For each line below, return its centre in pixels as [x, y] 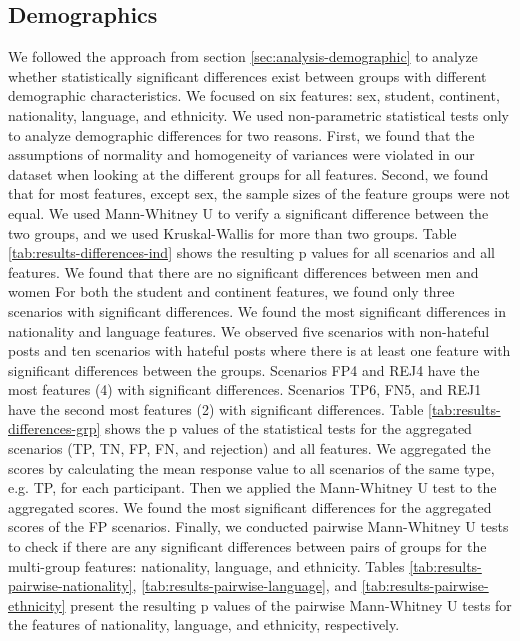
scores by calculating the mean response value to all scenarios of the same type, [251, 467]
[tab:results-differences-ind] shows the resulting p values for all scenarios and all [251, 252]
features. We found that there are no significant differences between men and [243, 271]
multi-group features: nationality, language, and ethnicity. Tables [206, 565]
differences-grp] [54, 428]
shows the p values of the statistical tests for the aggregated [288, 428]
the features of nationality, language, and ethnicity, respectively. [204, 624]
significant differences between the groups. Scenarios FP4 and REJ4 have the [244, 369]
